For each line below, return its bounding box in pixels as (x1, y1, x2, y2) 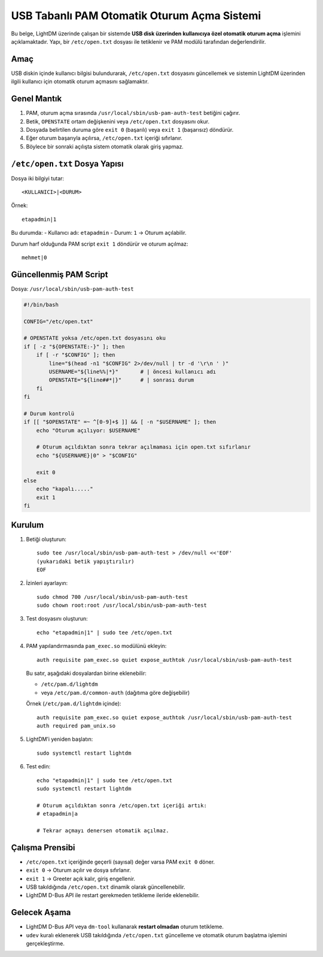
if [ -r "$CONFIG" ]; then (36, 352, 116, 359)
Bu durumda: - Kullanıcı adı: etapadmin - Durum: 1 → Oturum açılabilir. (11, 229, 187, 237)
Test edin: (26, 763, 51, 770)
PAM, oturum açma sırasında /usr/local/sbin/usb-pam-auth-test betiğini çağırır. (26, 110, 240, 117)
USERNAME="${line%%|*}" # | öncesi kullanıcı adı (48, 368, 217, 375)
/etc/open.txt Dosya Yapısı (11, 159, 124, 169)
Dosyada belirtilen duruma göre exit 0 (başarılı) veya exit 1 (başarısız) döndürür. (26, 126, 234, 133)
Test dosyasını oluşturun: (26, 615, 88, 622)
